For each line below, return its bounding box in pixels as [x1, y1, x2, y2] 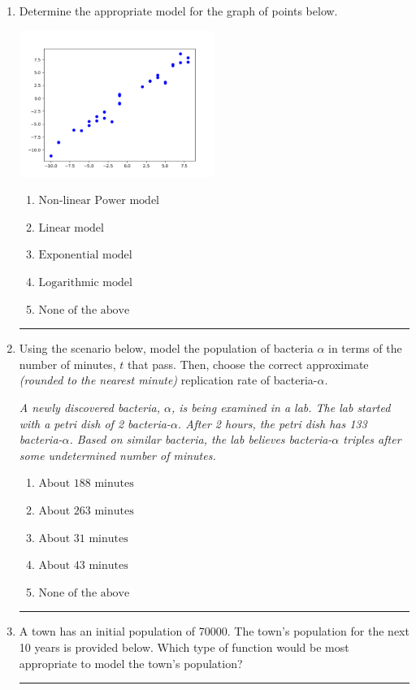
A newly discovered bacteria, [19, 399, 161, 415]
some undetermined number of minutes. [19, 446, 216, 463]
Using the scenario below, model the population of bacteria [19, 340, 314, 357]
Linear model [38, 222, 104, 234]
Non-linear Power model [38, 195, 160, 207]
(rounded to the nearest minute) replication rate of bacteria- [19, 371, 318, 388]
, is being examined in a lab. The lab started [171, 399, 391, 415]
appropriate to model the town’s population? [19, 654, 243, 671]
